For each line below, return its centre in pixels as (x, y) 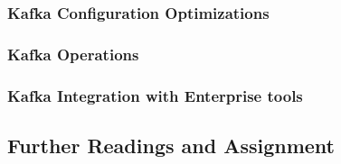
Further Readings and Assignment (171, 145)
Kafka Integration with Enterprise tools (155, 95)
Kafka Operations (73, 54)
